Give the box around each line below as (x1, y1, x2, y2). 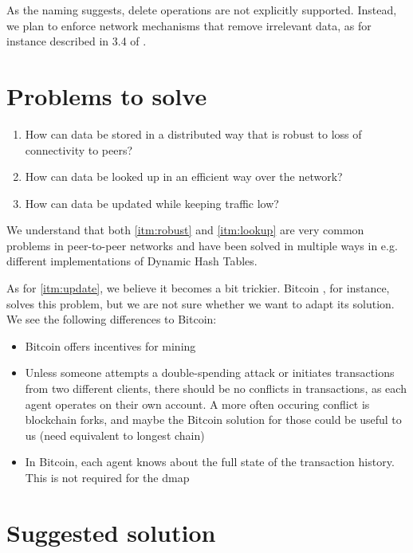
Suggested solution (6, 516, 216, 548)
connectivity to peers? (25, 141, 133, 158)
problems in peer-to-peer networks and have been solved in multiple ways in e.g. (6, 237, 398, 253)
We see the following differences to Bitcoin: (6, 311, 217, 327)
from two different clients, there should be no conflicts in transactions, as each (25, 380, 407, 397)
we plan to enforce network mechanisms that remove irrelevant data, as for (6, 17, 372, 33)
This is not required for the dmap (25, 469, 190, 485)
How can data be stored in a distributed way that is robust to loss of (25, 125, 362, 142)
